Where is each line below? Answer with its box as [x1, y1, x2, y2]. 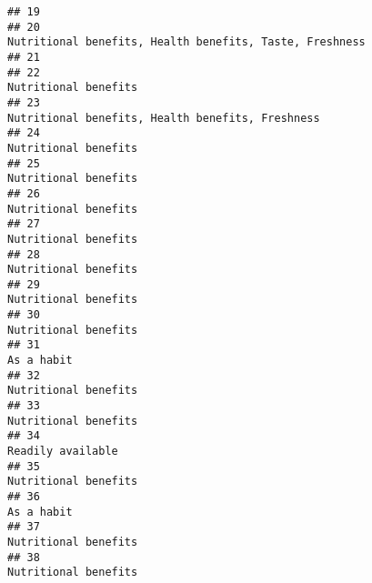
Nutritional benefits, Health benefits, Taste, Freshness [7, 35, 366, 49]
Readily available [7, 445, 118, 458]
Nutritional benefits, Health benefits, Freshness [7, 111, 320, 125]
